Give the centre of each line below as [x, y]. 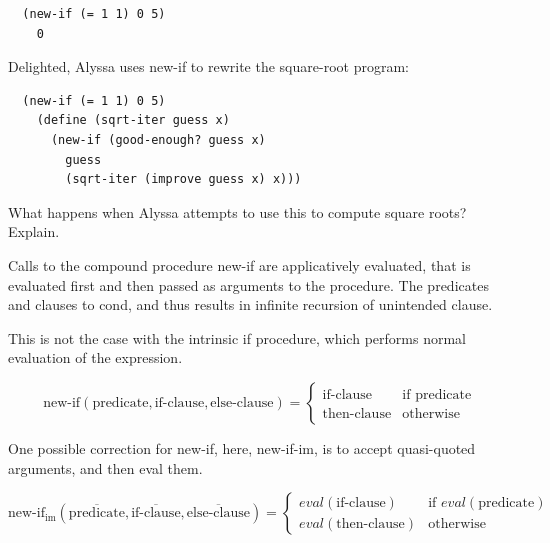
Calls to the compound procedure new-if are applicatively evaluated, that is [239, 264]
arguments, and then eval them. [105, 467]
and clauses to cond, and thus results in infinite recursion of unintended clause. [250, 304]
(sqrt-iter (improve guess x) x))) [183, 179]
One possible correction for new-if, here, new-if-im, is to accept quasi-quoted [242, 447]
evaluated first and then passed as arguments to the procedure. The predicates [248, 284]
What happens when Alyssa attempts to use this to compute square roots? [237, 211]
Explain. [34, 231]
